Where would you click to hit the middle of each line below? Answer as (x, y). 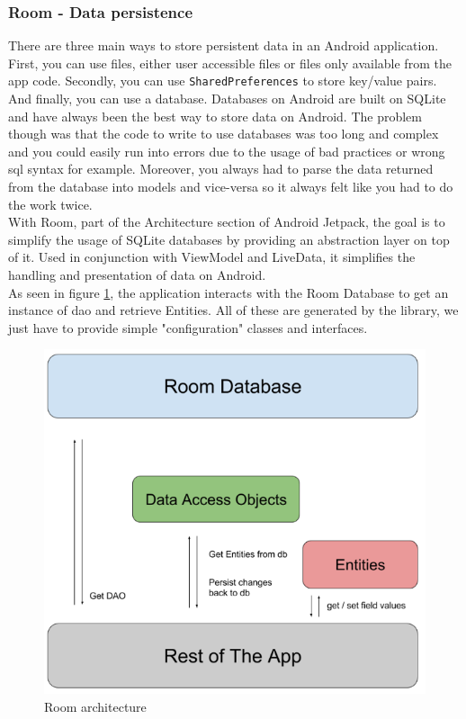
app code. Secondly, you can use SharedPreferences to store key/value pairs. (223, 81)
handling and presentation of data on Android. (137, 274)
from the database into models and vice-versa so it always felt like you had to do (231, 187)
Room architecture (95, 706)
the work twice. (50, 204)
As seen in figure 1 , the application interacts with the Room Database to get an (229, 292)
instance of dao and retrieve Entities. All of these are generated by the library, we (233, 310)
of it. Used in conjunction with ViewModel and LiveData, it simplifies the (212, 257)
